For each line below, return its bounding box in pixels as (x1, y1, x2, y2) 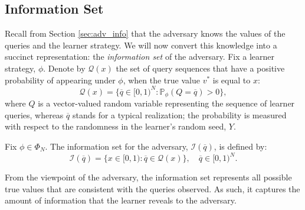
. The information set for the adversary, (45, 140, 188, 152)
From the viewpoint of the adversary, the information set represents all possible (5, 171, 292, 183)
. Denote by (43, 62, 86, 74)
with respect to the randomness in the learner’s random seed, (5, 120, 227, 133)
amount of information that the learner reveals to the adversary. (5, 194, 237, 206)
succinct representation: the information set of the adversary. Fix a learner (5, 50, 275, 63)
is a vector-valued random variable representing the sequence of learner (38, 97, 295, 109)
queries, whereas (5, 108, 64, 121)
